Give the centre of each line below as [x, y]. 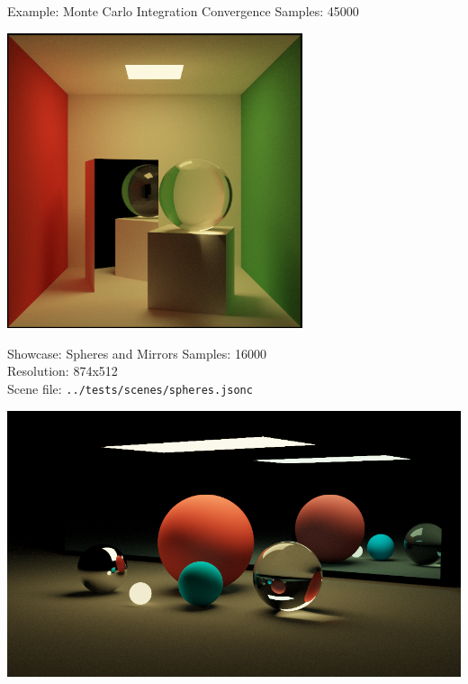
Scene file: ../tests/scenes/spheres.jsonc [130, 388]
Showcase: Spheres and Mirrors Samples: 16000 [137, 353]
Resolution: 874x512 [63, 371]
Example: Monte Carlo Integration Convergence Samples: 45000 [183, 11]
